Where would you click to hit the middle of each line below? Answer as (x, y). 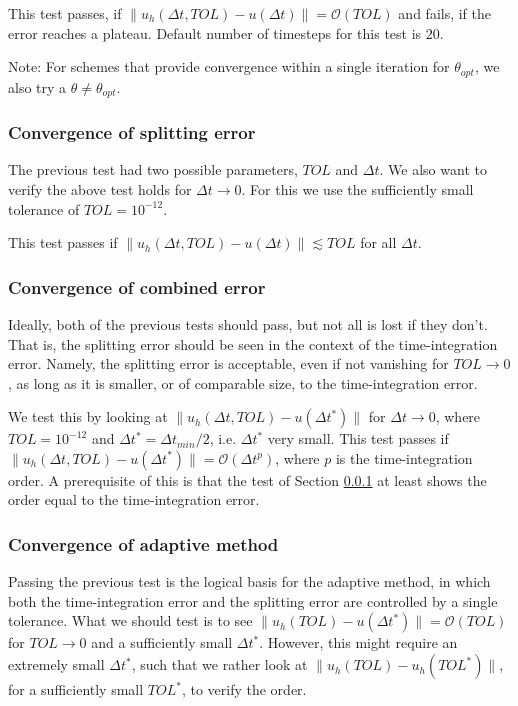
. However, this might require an (358, 642)
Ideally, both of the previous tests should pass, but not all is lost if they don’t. (248, 323)
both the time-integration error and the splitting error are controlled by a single (253, 600)
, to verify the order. (244, 689)
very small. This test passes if (358, 438)
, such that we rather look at (219, 664)
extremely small (56, 664)
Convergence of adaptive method (143, 543)
